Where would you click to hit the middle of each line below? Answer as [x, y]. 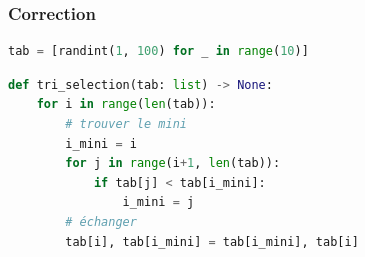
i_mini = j [158, 202]
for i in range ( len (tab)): [126, 104]
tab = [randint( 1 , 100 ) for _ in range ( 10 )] [158, 51]
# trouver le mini [126, 124]
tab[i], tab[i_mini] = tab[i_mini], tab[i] [212, 241]
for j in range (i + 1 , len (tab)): [173, 163]
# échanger [101, 221]
